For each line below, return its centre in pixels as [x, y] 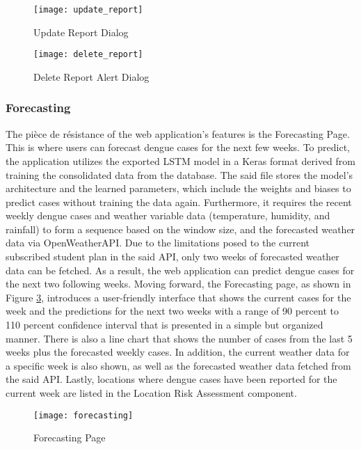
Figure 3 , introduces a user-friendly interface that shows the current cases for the [178, 297]
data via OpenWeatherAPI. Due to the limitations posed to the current [158, 243]
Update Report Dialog [81, 32]
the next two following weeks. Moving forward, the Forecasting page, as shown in [178, 284]
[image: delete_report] [88, 55]
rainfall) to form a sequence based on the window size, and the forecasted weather [180, 229]
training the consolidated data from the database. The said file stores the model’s [179, 174]
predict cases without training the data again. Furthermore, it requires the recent [179, 202]
